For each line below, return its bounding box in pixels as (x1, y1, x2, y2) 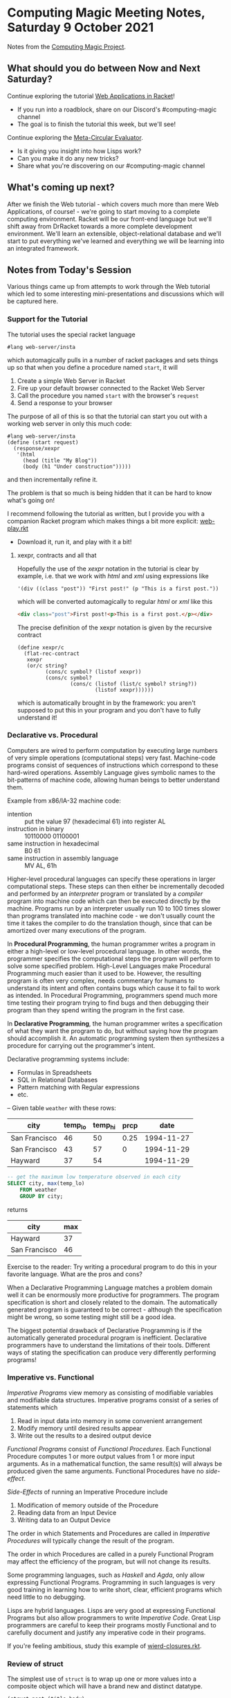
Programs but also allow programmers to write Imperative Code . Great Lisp (7, 1614, 221, 1622)
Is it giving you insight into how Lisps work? (17, 147, 142, 155)
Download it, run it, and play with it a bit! (17, 537, 132, 546)
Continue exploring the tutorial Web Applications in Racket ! (7, 91, 175, 100)
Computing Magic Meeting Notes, (7, 5, 205, 21)
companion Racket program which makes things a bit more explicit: (7, 517, 198, 525)
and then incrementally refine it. (7, 475, 98, 483)
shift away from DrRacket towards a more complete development (7, 222, 192, 230)
